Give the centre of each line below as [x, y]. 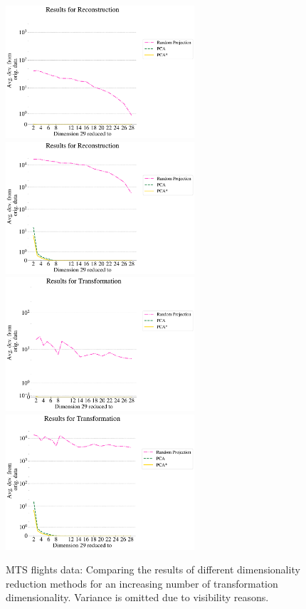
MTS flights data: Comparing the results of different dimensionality [153, 569]
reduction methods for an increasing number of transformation [142, 583]
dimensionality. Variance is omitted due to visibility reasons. [137, 597]
